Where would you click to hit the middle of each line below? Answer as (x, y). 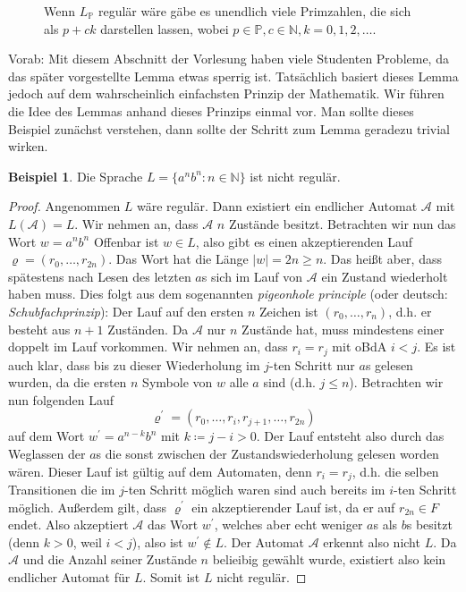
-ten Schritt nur (312, 364)
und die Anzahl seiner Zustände (110, 559)
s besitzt (429, 524)
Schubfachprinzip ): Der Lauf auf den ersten (126, 311)
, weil (87, 541)
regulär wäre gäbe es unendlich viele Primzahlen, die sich (254, 11)
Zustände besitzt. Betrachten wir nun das (342, 223)
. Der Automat (264, 541)
